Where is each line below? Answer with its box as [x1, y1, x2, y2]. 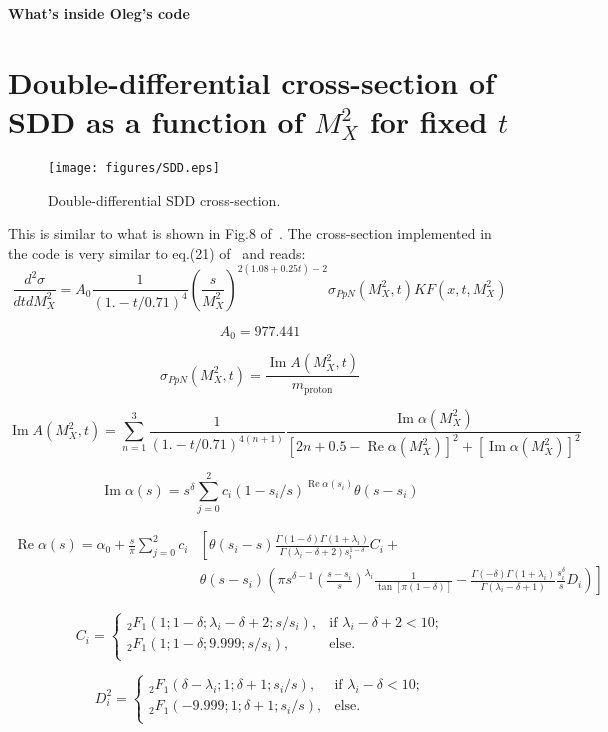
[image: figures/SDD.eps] [48, 160, 220, 175]
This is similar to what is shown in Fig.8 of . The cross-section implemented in [8, 223, 492, 244]
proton [303, 384, 333, 395]
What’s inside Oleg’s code [8, 3, 190, 23]
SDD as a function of [8, 100, 304, 141]
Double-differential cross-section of [8, 61, 495, 102]
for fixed [369, 100, 488, 141]
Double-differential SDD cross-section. [48, 189, 281, 210]
